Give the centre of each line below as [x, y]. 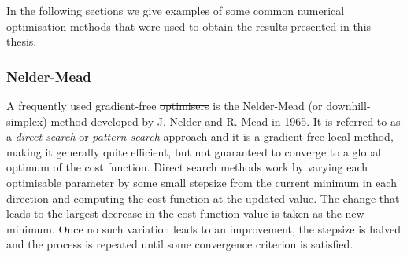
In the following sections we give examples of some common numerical [176, 10]
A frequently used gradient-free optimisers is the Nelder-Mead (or [165, 105]
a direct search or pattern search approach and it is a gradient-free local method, [200, 136]
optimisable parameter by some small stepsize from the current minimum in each [202, 182]
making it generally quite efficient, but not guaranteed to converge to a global [194, 151]
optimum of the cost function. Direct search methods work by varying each [187, 167]
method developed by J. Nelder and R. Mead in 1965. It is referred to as [226, 121]
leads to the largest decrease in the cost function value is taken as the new [185, 213]
